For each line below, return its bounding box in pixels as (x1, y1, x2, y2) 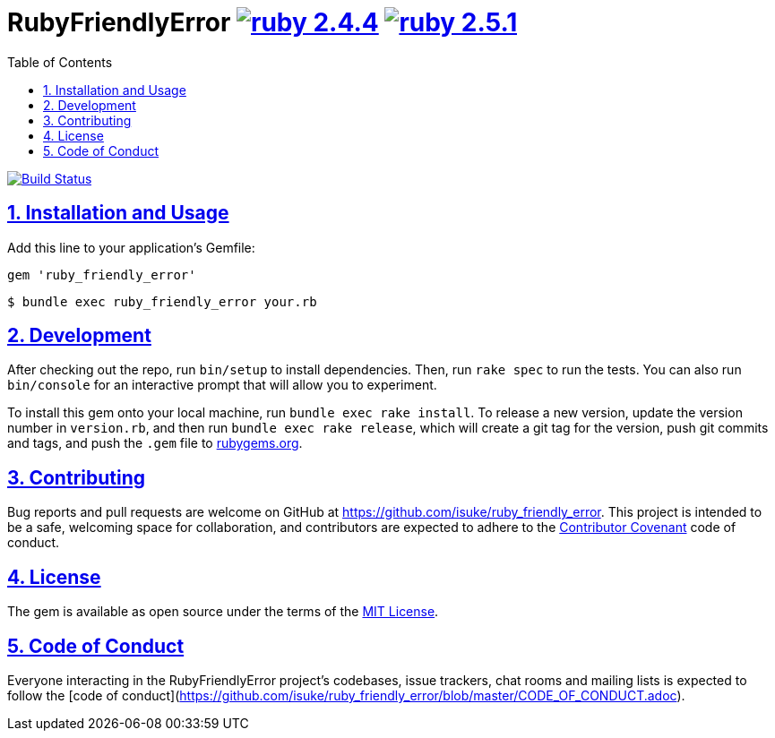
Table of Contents (7, 54, 113, 70)
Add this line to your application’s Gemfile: (7, 239, 255, 255)
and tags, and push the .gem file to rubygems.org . (7, 435, 303, 451)
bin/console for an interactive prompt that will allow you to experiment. (7, 377, 437, 393)
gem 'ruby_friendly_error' (7, 267, 196, 282)
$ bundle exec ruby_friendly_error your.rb (7, 294, 317, 309)
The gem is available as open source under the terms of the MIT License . (7, 604, 439, 620)
